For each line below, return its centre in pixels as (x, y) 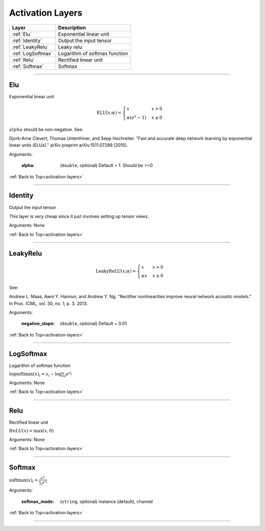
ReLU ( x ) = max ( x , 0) (31, 431)
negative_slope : (38, 324)
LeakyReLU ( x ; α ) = (116, 271)
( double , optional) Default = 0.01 (93, 324)
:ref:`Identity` (27, 40)
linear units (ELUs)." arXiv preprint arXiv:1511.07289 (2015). (68, 145)
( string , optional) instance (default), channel (106, 502)
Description (72, 28)
